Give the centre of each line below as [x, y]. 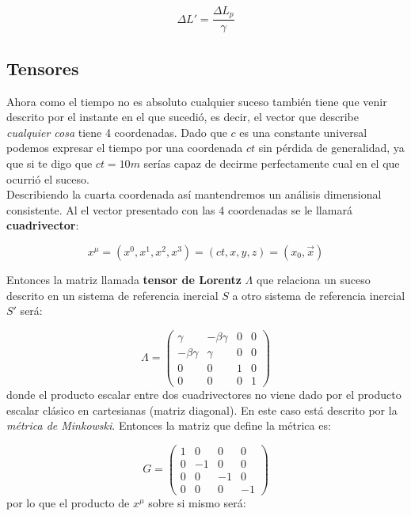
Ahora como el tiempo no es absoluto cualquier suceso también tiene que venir [197, 101]
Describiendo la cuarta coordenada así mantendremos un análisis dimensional [194, 194]
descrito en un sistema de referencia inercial [112, 295]
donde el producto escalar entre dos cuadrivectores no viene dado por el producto [204, 394]
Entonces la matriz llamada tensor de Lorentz [124, 280]
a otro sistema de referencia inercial [319, 295]
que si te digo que [49, 163]
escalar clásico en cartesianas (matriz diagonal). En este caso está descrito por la [202, 410]
